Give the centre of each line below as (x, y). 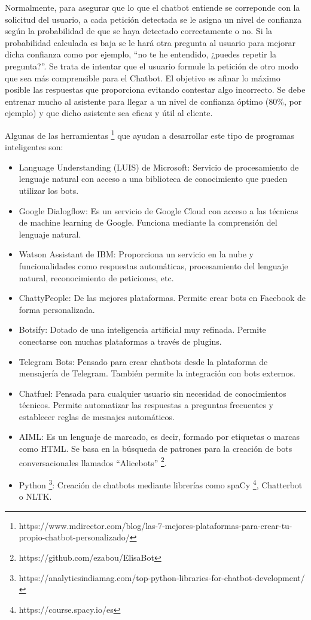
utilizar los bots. (49, 190)
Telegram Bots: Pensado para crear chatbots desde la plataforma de (143, 361)
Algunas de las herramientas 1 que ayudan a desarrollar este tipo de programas (150, 134)
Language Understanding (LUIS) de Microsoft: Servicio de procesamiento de (159, 167)
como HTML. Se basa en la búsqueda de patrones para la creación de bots (155, 449)
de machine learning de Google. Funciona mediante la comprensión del (148, 222)
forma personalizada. (57, 309)
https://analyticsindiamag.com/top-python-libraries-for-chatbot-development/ (162, 577)
